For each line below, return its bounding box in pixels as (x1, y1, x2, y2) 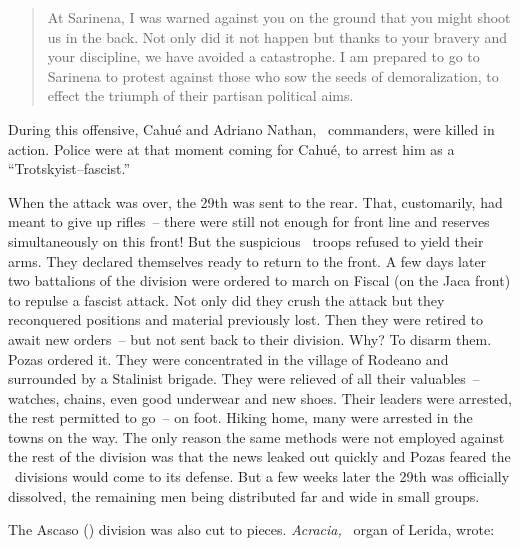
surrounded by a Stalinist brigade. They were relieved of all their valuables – (8, 368, 480, 389)
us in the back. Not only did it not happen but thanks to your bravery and (47, 26, 508, 47)
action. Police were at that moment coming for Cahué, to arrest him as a (8, 138, 455, 159)
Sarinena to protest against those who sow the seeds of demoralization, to (47, 65, 499, 86)
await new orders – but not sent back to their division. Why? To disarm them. (8, 328, 492, 349)
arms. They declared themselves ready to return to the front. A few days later (8, 250, 487, 271)
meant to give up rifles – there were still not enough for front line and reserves (8, 211, 490, 232)
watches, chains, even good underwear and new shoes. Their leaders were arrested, (8, 387, 512, 408)
